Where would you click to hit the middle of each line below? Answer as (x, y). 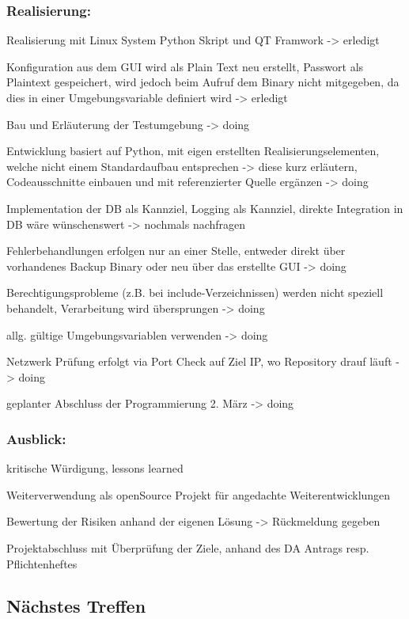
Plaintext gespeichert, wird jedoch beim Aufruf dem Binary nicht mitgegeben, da (203, 82)
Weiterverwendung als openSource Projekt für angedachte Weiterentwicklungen (199, 494)
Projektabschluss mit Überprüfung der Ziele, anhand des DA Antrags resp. (188, 547)
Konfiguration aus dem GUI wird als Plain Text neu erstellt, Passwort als (185, 66)
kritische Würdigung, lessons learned (95, 468)
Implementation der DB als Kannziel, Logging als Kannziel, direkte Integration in (205, 208)
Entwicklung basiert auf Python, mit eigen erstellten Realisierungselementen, (193, 151)
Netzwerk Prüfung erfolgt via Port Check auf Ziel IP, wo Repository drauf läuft (199, 361)
